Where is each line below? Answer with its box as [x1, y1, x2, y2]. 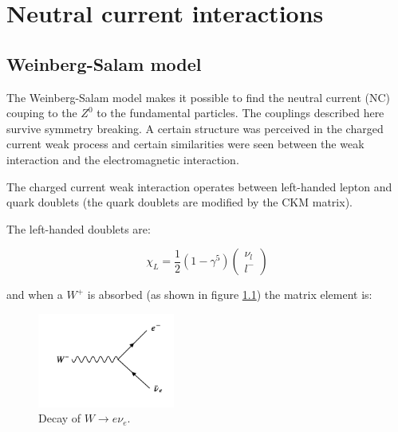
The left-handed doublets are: [6, 220, 151, 237]
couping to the [6, 104, 77, 121]
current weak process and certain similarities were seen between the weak [6, 135, 365, 152]
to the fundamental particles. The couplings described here [97, 104, 384, 121]
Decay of [38, 410, 81, 426]
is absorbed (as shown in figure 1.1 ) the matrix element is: [87, 286, 372, 303]
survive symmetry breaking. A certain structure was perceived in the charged [6, 120, 384, 136]
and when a [6, 286, 63, 303]
